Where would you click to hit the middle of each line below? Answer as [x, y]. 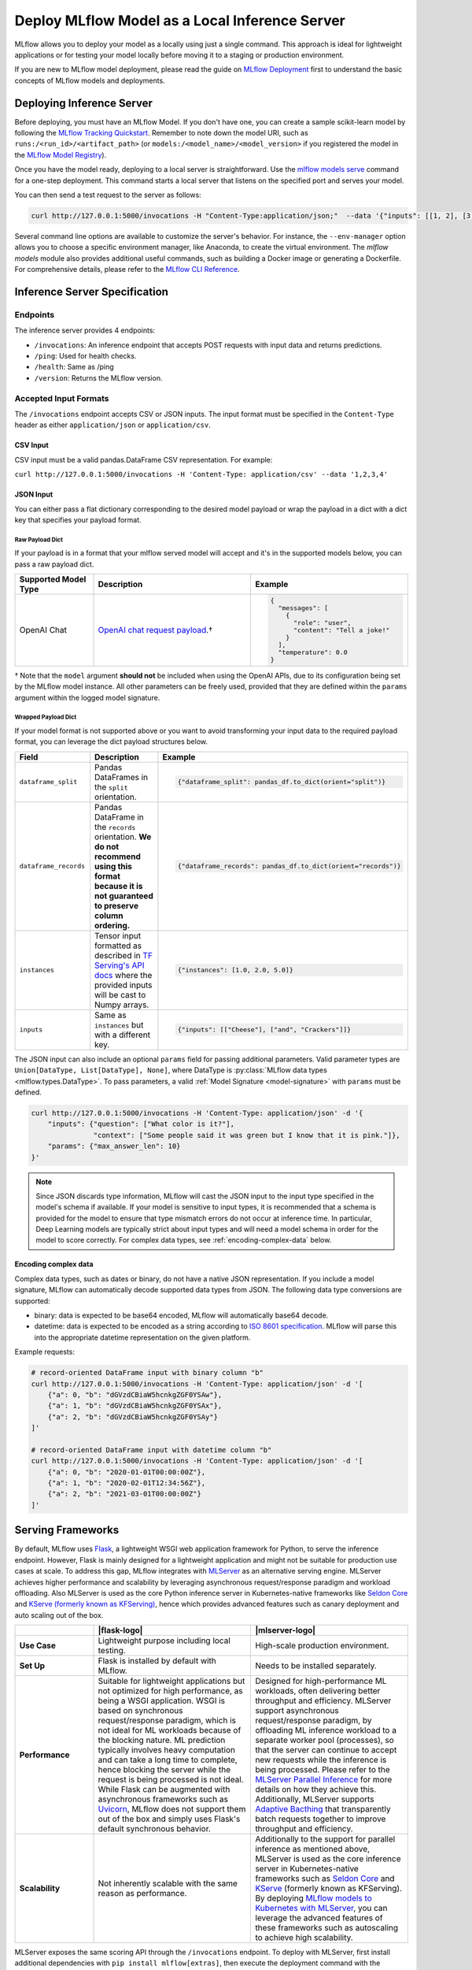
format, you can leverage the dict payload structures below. [111, 742]
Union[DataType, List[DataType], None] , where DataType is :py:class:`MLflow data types [171, 1070]
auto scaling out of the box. [59, 1615]
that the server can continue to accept [326, 1750]
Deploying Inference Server [84, 103]
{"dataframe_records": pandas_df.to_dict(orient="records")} [289, 866]
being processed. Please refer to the [323, 1770]
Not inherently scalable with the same [168, 1883]
